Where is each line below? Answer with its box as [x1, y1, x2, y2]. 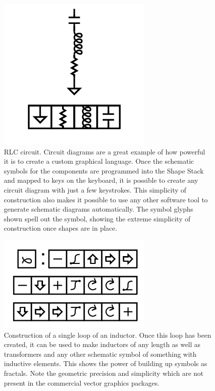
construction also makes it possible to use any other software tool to [4, 194, 208, 204]
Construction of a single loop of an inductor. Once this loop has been [4, 329, 211, 340]
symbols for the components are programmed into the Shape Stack [4, 165, 204, 175]
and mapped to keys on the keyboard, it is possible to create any [4, 175, 198, 185]
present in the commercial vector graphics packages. [4, 377, 160, 388]
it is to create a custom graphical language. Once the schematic [4, 156, 194, 166]
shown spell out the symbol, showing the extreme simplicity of [4, 213, 191, 223]
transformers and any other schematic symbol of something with [4, 348, 197, 359]
